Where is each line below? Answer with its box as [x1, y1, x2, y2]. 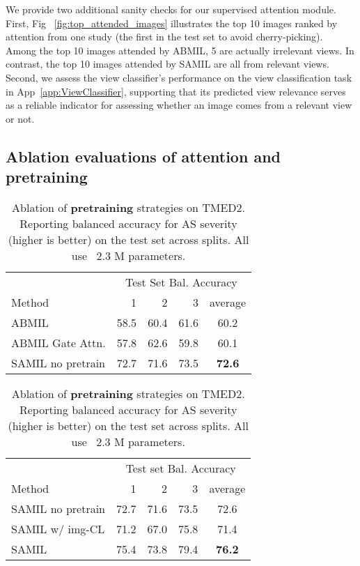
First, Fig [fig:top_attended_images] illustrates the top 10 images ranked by [6, 15, 338, 30]
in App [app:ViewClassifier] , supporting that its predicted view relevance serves [6, 84, 346, 98]
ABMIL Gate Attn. [11, 334, 106, 351]
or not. [6, 111, 35, 125]
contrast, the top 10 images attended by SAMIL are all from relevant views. [6, 56, 329, 71]
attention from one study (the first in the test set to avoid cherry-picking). [6, 29, 323, 44]
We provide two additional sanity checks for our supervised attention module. [6, 2, 336, 16]
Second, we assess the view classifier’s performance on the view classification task [6, 70, 352, 84]
